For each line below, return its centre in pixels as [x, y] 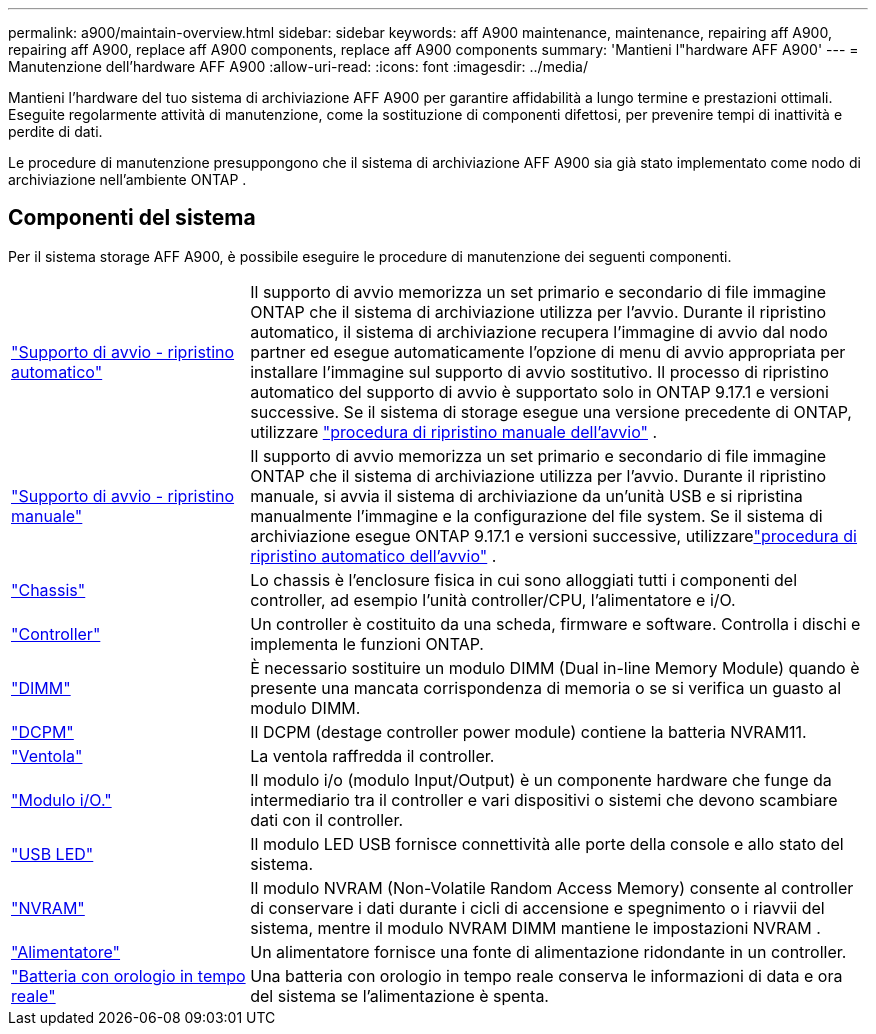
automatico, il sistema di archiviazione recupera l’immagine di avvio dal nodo [539, 331]
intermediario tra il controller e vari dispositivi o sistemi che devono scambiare [544, 799]
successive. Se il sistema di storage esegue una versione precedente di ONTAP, [551, 411]
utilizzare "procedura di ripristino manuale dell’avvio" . [454, 431]
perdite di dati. [55, 131]
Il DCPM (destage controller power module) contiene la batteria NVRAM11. [528, 731]
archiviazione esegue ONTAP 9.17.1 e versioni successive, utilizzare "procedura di [553, 535]
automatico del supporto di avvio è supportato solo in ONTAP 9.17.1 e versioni [539, 391]
